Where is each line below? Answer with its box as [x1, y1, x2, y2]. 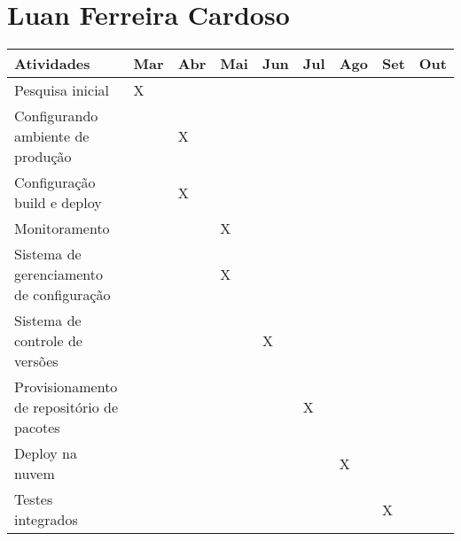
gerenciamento [14, 264, 104, 285]
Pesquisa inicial [14, 80, 110, 101]
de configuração [14, 284, 111, 305]
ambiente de [14, 126, 90, 147]
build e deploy [14, 192, 102, 213]
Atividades [14, 53, 90, 74]
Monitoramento [14, 218, 110, 239]
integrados [14, 509, 78, 530]
